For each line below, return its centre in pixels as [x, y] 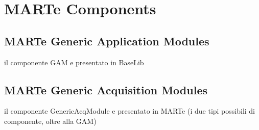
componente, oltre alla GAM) [50, 121]
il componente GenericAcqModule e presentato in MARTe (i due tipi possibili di [130, 111]
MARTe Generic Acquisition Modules [106, 89]
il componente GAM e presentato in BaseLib [74, 62]
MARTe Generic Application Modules [107, 41]
